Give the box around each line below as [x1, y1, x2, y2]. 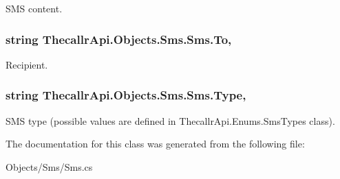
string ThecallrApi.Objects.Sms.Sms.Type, [6, 86, 246, 104]
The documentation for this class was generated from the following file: [6, 136, 305, 151]
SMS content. [6, 1, 63, 15]
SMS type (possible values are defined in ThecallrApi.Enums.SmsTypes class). [6, 113, 335, 128]
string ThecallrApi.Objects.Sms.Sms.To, [6, 30, 232, 47]
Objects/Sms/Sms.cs [6, 159, 93, 174]
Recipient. [6, 57, 48, 71]
